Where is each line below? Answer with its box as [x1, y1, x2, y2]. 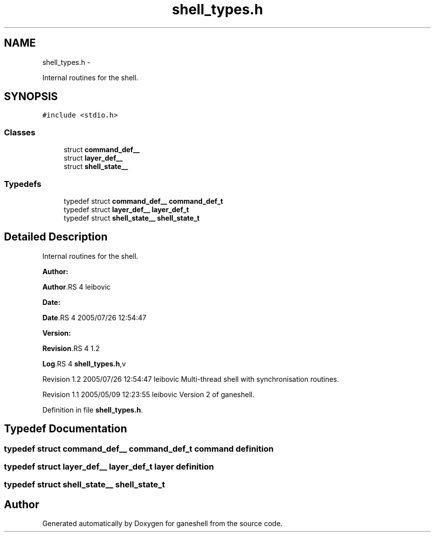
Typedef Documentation [4, 422, 127, 435]
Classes [4, 127, 36, 137]
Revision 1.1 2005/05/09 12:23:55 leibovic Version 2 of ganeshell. [42, 390, 255, 399]
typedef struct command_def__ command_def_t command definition [4, 443, 274, 454]
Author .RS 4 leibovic [42, 282, 111, 291]
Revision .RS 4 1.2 [42, 344, 100, 353]
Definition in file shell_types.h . [42, 405, 143, 414]
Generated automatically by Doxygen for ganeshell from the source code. [42, 519, 283, 528]
